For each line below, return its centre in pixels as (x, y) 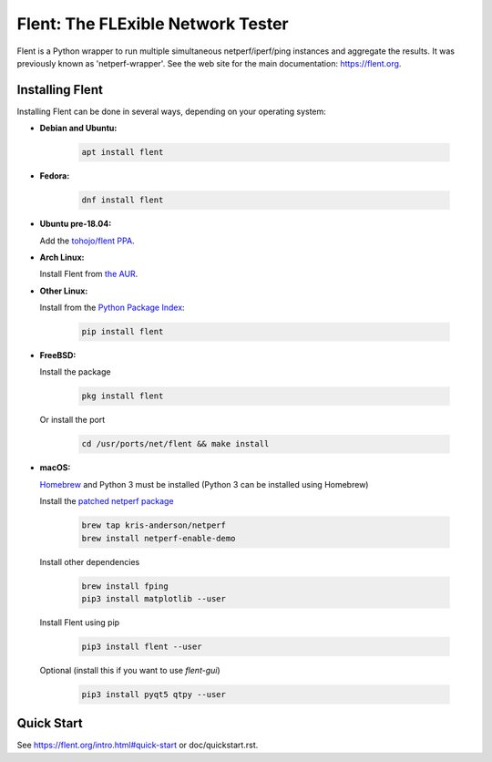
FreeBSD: (58, 355)
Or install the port (72, 420)
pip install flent (123, 332)
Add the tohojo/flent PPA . (87, 241)
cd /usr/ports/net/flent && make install (175, 444)
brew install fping (125, 586)
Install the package (75, 372)
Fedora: (55, 176)
